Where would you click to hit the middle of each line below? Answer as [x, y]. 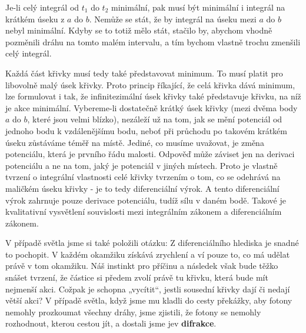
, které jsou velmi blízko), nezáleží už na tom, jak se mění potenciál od [155, 119]
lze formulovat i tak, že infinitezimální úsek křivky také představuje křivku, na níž [153, 96]
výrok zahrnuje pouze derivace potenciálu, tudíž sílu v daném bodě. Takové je [146, 200]
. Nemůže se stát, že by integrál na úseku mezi [173, 19]
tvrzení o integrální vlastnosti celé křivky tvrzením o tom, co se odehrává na [143, 177]
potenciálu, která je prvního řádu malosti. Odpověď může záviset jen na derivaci [150, 154]
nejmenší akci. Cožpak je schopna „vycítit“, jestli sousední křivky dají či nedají [148, 289]
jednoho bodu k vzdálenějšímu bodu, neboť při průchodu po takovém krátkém [146, 130]
